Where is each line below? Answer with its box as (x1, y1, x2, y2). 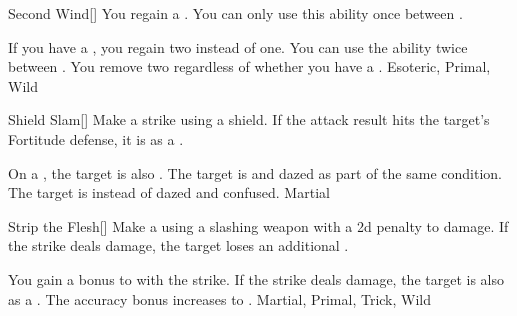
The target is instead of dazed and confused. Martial (8, 182, 330, 203)
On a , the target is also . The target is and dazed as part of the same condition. (8, 162, 502, 183)
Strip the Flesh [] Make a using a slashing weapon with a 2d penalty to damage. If (8, 215, 509, 236)
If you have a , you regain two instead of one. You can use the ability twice (8, 36, 468, 57)
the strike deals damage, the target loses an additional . (8, 235, 349, 256)
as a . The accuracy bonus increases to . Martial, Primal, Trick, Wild (8, 288, 432, 309)
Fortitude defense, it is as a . (8, 128, 184, 149)
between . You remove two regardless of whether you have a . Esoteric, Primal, (8, 56, 491, 77)
